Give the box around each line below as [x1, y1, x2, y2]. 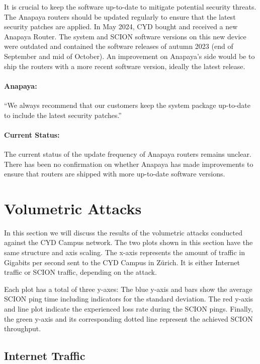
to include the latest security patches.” [4, 109, 122, 120]
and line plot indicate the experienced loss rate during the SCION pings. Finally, [4, 304, 253, 314]
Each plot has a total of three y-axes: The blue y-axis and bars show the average [4, 283, 252, 294]
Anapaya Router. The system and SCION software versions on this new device [4, 31, 246, 41]
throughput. [4, 323, 41, 334]
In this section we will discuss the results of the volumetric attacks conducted [4, 227, 242, 237]
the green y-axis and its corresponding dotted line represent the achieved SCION [4, 313, 253, 324]
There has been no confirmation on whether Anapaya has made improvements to [4, 158, 253, 169]
